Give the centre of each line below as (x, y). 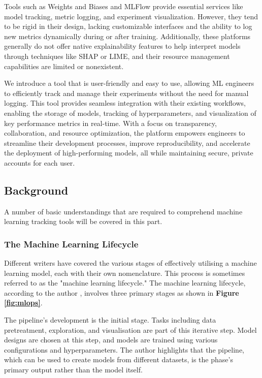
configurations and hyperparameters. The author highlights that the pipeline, (124, 349)
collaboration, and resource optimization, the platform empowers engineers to (125, 133)
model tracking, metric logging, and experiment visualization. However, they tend (131, 16)
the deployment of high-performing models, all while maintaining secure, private (129, 153)
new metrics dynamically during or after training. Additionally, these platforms (127, 36)
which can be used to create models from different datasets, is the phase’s (119, 359)
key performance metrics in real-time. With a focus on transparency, (110, 123)
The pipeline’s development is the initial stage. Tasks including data (110, 320)
